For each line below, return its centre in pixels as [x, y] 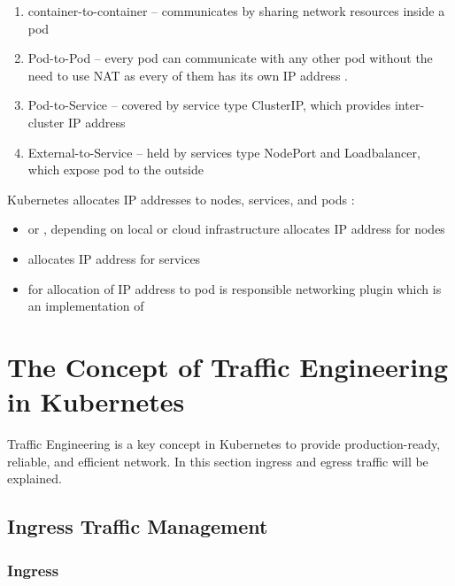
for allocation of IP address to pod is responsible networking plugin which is [235, 288]
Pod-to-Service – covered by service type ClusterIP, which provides [209, 105]
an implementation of [86, 306]
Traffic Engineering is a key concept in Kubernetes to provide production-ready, [224, 444]
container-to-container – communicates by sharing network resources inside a [236, 11]
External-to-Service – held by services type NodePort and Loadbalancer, [224, 152]
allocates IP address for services [114, 258]
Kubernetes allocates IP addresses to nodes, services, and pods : [181, 199]
